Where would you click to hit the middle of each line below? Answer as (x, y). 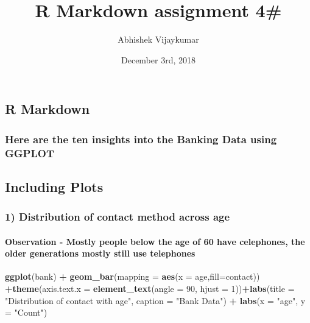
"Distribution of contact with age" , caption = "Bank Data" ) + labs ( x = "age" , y (155, 300)
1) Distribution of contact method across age (118, 217)
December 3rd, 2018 (158, 59)
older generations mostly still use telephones (100, 253)
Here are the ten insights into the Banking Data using (141, 139)
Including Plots (54, 186)
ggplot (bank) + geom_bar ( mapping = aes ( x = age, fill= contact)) (132, 276)
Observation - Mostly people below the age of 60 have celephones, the (155, 241)
